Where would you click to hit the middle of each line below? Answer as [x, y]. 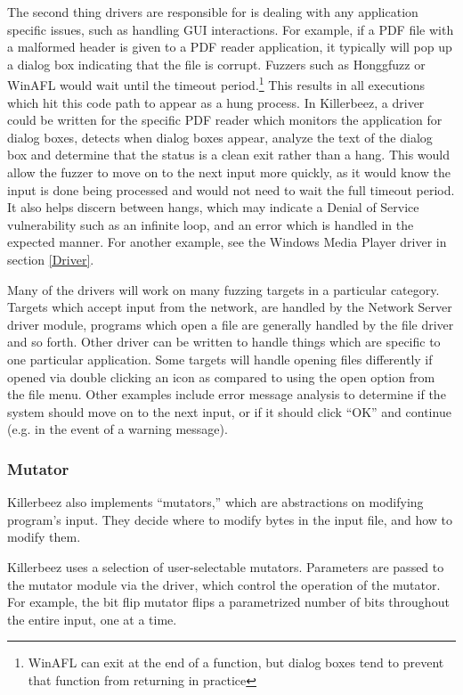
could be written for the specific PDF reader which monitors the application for [225, 120]
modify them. [44, 537]
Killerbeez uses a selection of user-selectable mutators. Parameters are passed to [226, 566]
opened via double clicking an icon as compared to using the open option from [221, 376]
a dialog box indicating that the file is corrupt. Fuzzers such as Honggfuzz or [216, 64]
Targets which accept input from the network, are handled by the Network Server [230, 307]
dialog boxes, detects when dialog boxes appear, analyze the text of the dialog [220, 137]
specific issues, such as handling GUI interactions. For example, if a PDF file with [231, 29]
